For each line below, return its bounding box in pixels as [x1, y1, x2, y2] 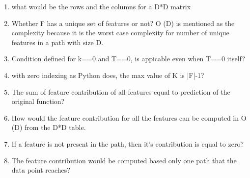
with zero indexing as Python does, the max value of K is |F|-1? [11, 70, 204, 80]
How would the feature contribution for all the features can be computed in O [11, 112, 247, 123]
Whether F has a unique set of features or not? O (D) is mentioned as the [11, 18, 235, 28]
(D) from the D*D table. [11, 122, 86, 132]
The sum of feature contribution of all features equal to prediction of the [11, 86, 230, 97]
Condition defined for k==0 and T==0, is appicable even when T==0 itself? [11, 53, 245, 64]
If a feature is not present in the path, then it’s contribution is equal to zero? [11, 138, 244, 149]
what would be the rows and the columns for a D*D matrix [11, 1, 191, 11]
